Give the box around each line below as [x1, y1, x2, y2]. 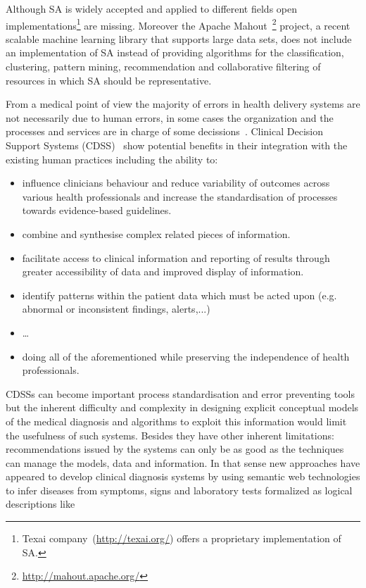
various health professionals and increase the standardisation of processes [22, 189, 338, 204]
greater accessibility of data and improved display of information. [22, 264, 304, 279]
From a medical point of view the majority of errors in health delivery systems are [6, 96, 360, 111]
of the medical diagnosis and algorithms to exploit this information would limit [6, 413, 347, 428]
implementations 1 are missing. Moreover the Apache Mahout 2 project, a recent [6, 15, 351, 32]
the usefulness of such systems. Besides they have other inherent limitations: [6, 427, 334, 442]
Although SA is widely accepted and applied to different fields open [6, 1, 297, 15]
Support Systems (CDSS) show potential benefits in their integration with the [6, 138, 348, 152]
